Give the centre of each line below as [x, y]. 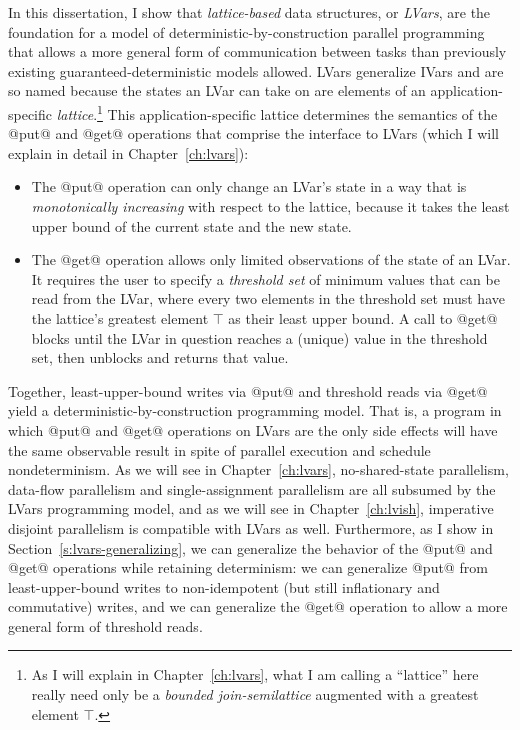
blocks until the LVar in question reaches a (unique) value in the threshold [259, 337]
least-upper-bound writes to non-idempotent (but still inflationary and [224, 586]
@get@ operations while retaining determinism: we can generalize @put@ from [248, 567]
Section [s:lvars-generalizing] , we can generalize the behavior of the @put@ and [250, 547]
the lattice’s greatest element [120, 317]
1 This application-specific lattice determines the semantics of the [297, 112]
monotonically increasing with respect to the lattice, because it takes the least [270, 206]
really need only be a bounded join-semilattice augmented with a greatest [255, 694]
